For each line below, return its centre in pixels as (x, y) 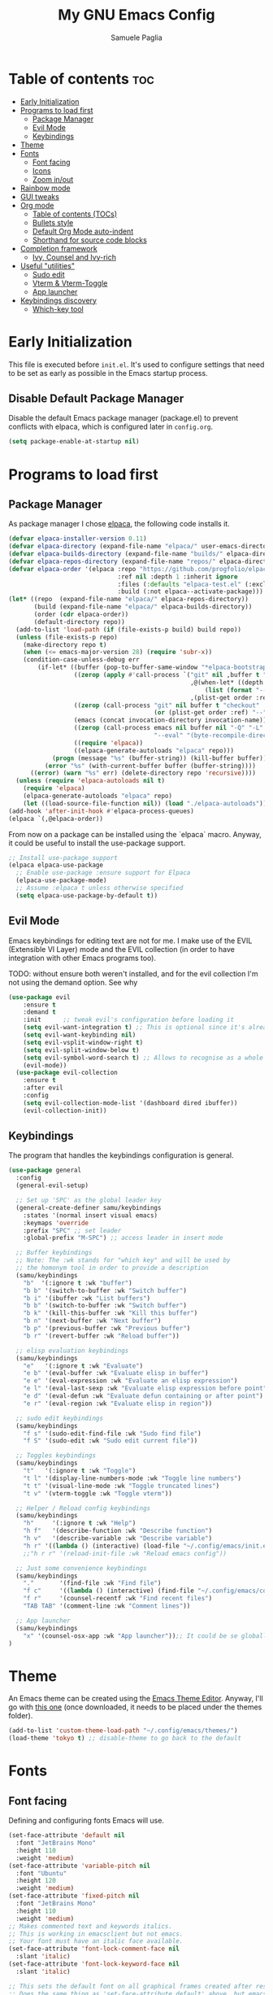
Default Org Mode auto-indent (83, 231)
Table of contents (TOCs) (75, 214)
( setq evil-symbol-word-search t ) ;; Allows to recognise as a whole (143, 1058)
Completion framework (58, 248)
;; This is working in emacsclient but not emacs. (96, 1934)
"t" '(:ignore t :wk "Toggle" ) (80, 1471)
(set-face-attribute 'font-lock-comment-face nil (94, 1949)
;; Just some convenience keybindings (82, 1568)
